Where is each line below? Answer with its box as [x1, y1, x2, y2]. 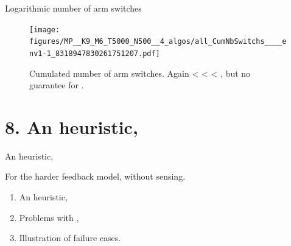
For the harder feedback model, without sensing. [5, 170, 186, 183]
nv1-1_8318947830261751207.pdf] [29, 49, 160, 58]
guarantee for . [29, 79, 84, 91]
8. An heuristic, [5, 114, 138, 139]
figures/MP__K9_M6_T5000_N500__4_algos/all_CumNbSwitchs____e [29, 37, 287, 46]
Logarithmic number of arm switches [5, 2, 142, 14]
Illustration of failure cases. [19, 231, 121, 244]
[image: [29, 25, 60, 34]
